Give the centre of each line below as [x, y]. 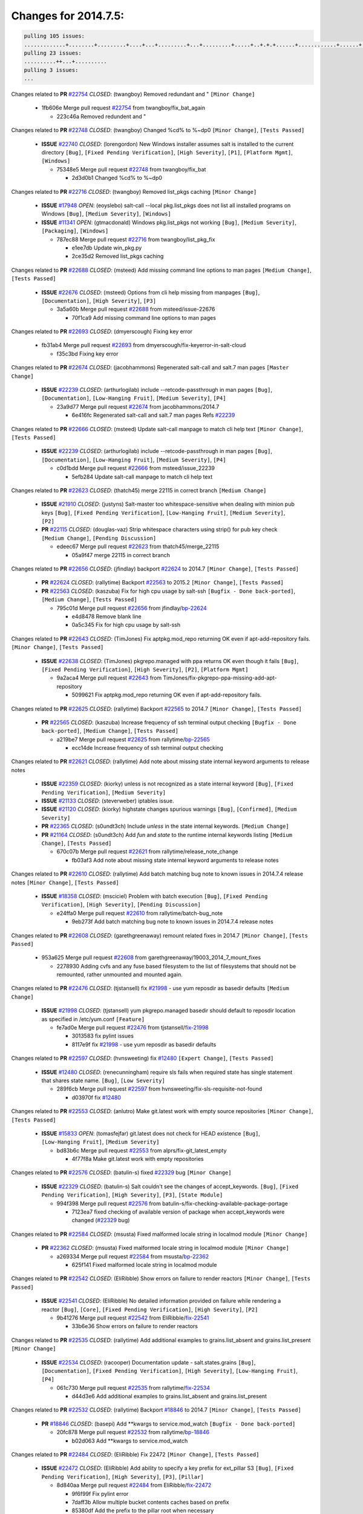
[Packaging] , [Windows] [75, 231]
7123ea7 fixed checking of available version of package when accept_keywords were [178, 1212]
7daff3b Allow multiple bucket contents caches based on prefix [150, 1502]
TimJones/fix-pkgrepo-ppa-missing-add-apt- [220, 678]
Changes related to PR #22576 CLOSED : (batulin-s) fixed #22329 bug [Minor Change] [121, 1172]
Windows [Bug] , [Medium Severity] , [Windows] [106, 214]
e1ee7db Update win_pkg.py [107, 248]
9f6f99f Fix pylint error [100, 1493]
